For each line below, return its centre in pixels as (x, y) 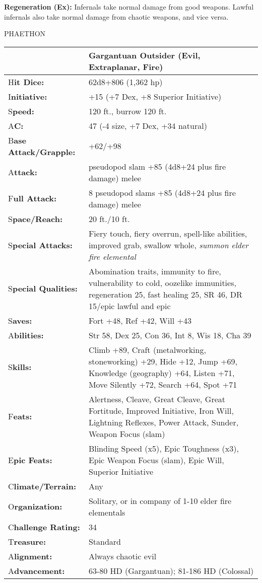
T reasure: (27, 541)
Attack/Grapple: (42, 152)
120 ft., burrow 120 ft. (127, 111)
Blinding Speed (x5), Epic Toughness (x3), (163, 448)
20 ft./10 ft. (109, 218)
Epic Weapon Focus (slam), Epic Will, (156, 460)
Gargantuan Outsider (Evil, (144, 55)
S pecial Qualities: (43, 288)
